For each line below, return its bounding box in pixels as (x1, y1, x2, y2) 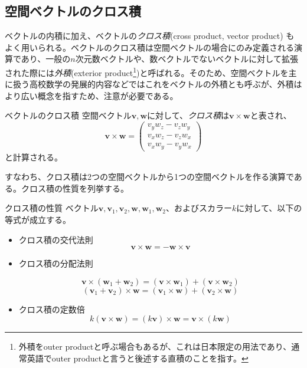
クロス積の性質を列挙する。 (21, 182, 129, 194)
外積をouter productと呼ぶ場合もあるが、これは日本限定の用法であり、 (18, 340, 292, 353)
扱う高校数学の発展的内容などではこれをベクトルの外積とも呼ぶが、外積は (12, 78, 302, 90)
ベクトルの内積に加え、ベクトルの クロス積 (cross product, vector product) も (5, 29, 295, 42)
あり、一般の (21, 52, 71, 65)
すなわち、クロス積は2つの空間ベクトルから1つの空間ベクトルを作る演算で (5, 170, 294, 183)
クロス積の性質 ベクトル (5, 202, 99, 214)
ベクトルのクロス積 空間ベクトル (5, 109, 132, 121)
